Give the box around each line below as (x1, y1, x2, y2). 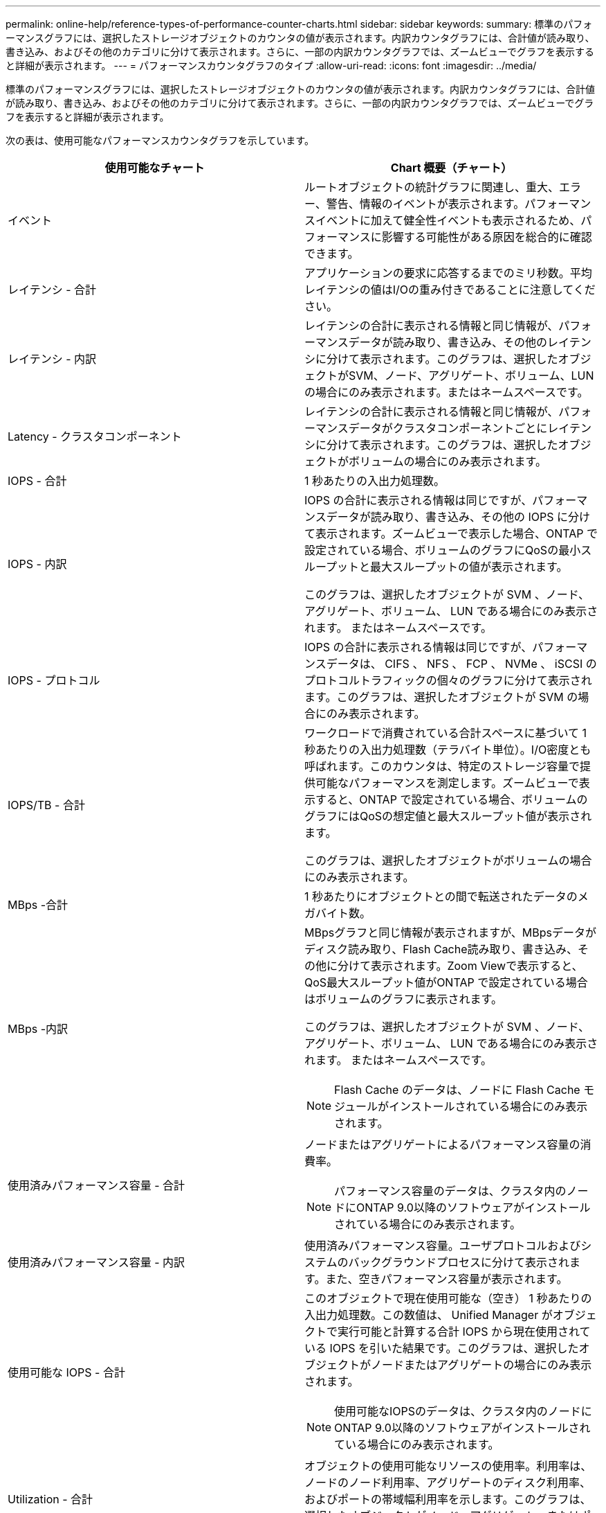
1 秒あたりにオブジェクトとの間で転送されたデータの (304, 890, 578, 903)
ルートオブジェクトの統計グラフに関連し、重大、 (304, 180, 560, 194)
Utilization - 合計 (8, 1492, 93, 1506)
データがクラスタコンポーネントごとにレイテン (348, 421, 592, 435)
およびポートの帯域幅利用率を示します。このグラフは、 (304, 1492, 591, 1506)
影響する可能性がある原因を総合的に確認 (381, 230, 592, 244)
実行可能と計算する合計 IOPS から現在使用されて (338, 1325, 591, 1338)
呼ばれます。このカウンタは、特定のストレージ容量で (304, 759, 580, 773)
